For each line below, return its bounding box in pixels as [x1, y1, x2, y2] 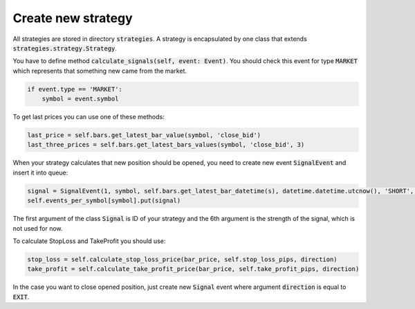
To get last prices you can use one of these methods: [12, 113, 165, 121]
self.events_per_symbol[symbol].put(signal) [27, 197, 181, 204]
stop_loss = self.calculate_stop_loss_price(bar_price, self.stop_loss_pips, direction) [27, 255, 338, 263]
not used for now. [12, 224, 63, 232]
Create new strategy [12, 10, 133, 26]
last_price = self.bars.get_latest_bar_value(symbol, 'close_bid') [27, 132, 261, 139]
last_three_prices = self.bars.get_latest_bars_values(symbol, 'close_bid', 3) [27, 141, 305, 149]
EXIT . [12, 292, 30, 301]
